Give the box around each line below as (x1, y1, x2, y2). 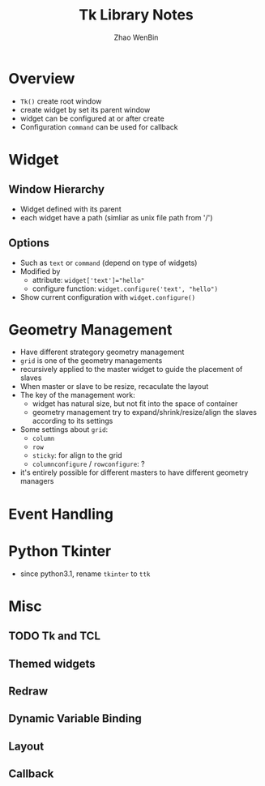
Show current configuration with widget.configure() (19, 292, 196, 301)
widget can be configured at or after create (19, 113, 165, 123)
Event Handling (8, 505, 113, 523)
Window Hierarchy (8, 182, 105, 196)
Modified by (19, 266, 61, 276)
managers (19, 476, 54, 486)
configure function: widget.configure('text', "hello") (32, 284, 219, 293)
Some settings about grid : (19, 425, 109, 434)
